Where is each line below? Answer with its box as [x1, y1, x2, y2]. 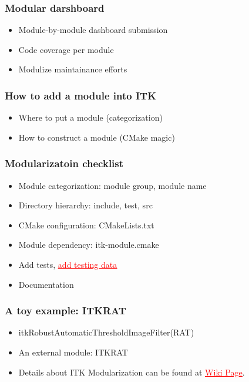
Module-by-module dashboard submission [18, 24, 168, 36]
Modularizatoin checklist [5, 156, 124, 171]
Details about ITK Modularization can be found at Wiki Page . [18, 366, 245, 378]
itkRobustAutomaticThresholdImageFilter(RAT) [18, 326, 194, 338]
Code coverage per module [18, 43, 114, 55]
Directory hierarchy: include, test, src [18, 199, 153, 211]
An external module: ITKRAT [18, 346, 128, 358]
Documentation [18, 278, 74, 290]
